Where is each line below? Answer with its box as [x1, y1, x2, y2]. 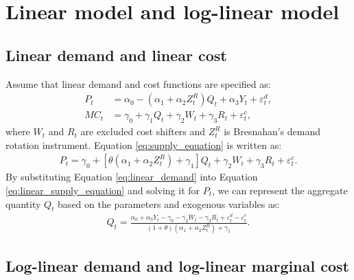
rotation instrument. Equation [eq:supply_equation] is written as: [5, 137, 282, 152]
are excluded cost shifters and [80, 124, 206, 139]
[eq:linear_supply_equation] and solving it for [5, 183, 200, 197]
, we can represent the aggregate [212, 183, 348, 197]
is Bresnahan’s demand [224, 124, 321, 139]
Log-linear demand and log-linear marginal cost [5, 255, 349, 276]
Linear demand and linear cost [5, 44, 227, 65]
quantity [5, 196, 41, 211]
